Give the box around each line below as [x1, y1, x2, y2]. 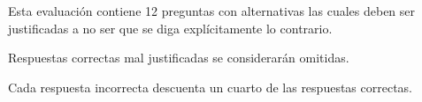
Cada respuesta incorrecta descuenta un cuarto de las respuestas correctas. [8, 77, 413, 96]
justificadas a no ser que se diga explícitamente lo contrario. [8, 18, 333, 37]
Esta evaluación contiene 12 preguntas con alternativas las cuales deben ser [8, 2, 416, 19]
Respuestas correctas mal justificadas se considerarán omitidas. [8, 48, 349, 67]
